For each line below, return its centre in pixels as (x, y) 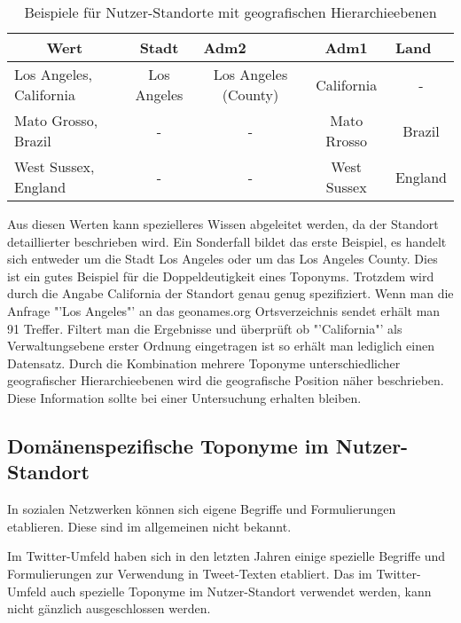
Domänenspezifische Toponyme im (168, 445)
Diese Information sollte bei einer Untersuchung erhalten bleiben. (184, 397)
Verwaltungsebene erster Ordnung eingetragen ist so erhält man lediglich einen (221, 346)
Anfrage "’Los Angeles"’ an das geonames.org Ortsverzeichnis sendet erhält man (224, 310)
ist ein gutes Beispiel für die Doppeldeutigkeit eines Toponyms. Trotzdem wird (221, 276)
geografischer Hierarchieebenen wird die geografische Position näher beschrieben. (226, 380)
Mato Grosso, (56, 120)
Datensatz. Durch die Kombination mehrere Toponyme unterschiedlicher (204, 363)
